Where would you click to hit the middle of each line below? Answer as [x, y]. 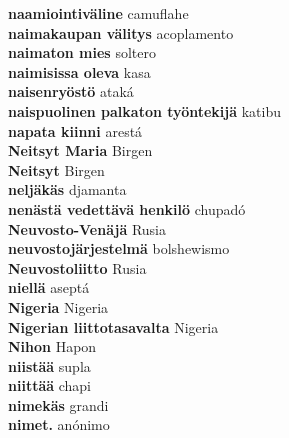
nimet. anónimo [59, 424]
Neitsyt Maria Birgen [80, 150]
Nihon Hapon [52, 346]
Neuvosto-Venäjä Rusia [87, 228]
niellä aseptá [49, 287]
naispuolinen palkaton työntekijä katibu [144, 110]
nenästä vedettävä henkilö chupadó [127, 208]
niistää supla [49, 365]
